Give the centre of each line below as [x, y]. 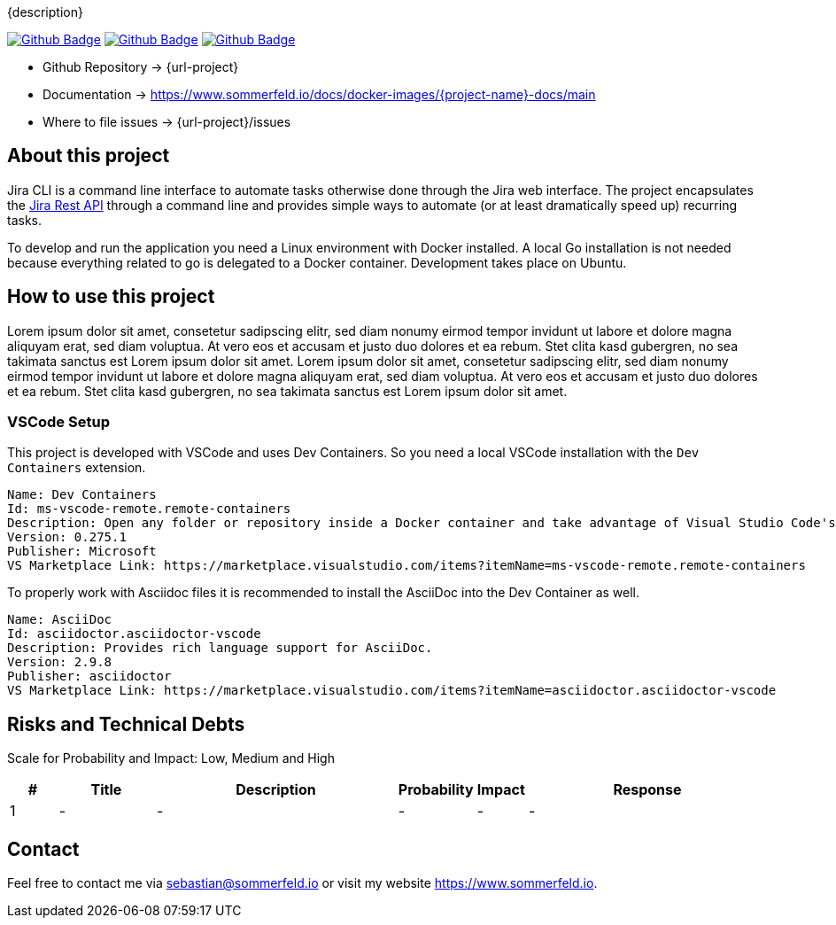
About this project [89, 156]
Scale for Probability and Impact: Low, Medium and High [171, 758]
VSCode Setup [58, 422]
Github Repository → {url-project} [141, 67]
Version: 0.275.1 [67, 537]
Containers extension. [77, 468]
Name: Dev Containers [82, 495]
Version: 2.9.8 [60, 662]
